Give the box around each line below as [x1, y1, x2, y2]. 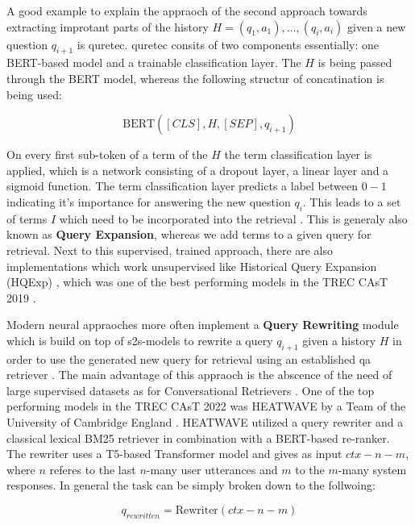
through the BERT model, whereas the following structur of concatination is [6, 69, 384, 86]
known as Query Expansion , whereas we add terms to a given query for [6, 226, 371, 243]
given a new [347, 18, 406, 35]
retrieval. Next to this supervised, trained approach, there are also [6, 241, 334, 258]
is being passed [317, 54, 392, 71]
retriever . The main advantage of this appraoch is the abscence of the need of [6, 366, 392, 383]
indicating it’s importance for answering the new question [6, 193, 291, 210]
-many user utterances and [146, 460, 278, 477]
